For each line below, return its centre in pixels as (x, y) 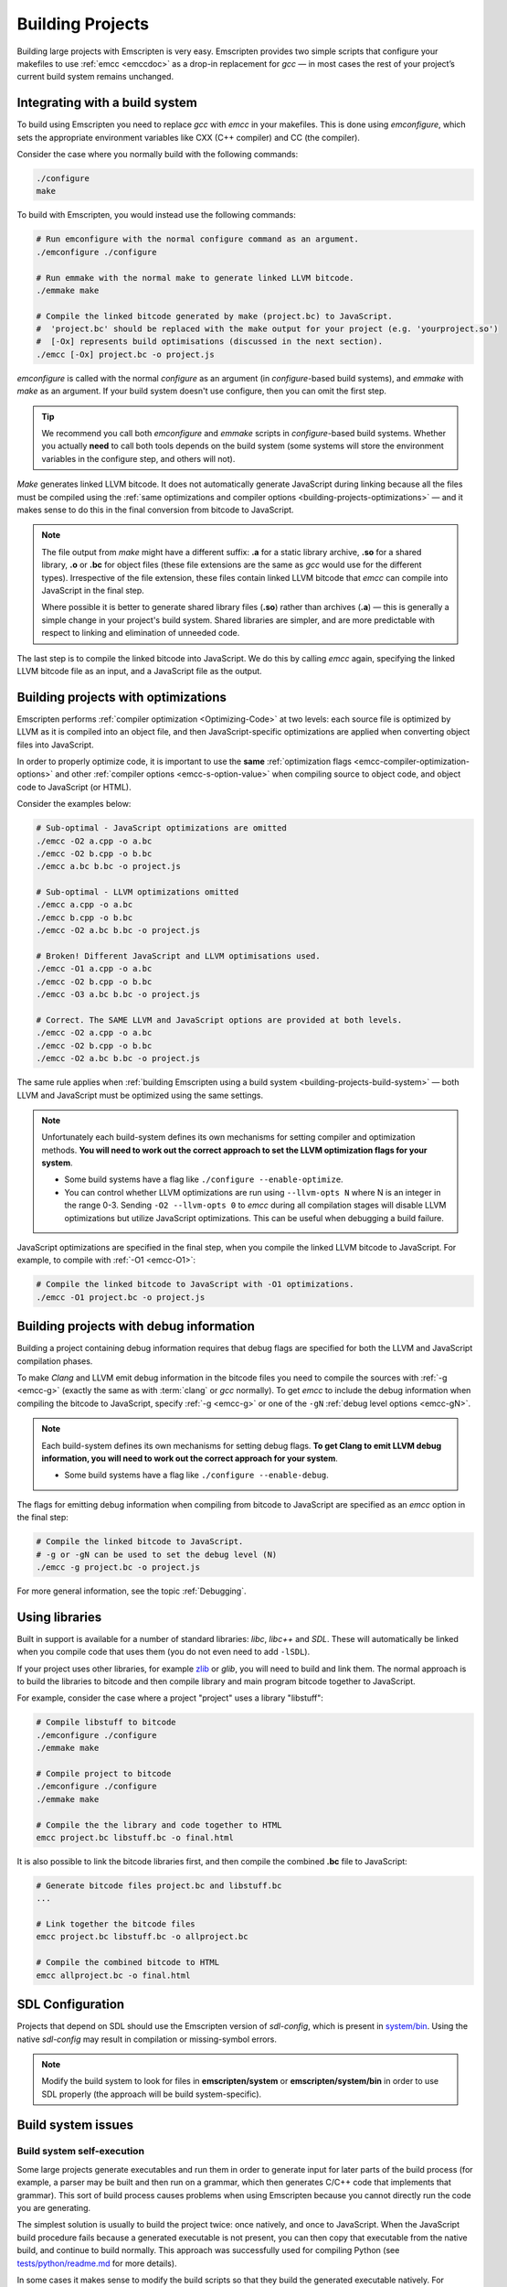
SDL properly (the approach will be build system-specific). (152, 2094)
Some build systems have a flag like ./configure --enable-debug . (196, 1475)
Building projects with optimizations (122, 697)
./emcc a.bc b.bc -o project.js (109, 866)
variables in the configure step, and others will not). (138, 458)
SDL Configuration (71, 2005)
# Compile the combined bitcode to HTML (127, 1963)
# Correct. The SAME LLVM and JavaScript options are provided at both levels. (219, 1020)
